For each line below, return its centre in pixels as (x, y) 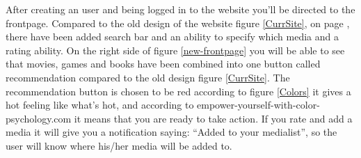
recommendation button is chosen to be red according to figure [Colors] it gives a (178, 91)
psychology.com (39, 118)
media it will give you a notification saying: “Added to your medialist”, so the (171, 132)
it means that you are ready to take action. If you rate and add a (213, 118)
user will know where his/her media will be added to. (119, 145)
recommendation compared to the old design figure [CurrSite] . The (148, 77)
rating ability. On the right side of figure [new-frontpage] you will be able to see (175, 50)
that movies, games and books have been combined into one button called (163, 64)
